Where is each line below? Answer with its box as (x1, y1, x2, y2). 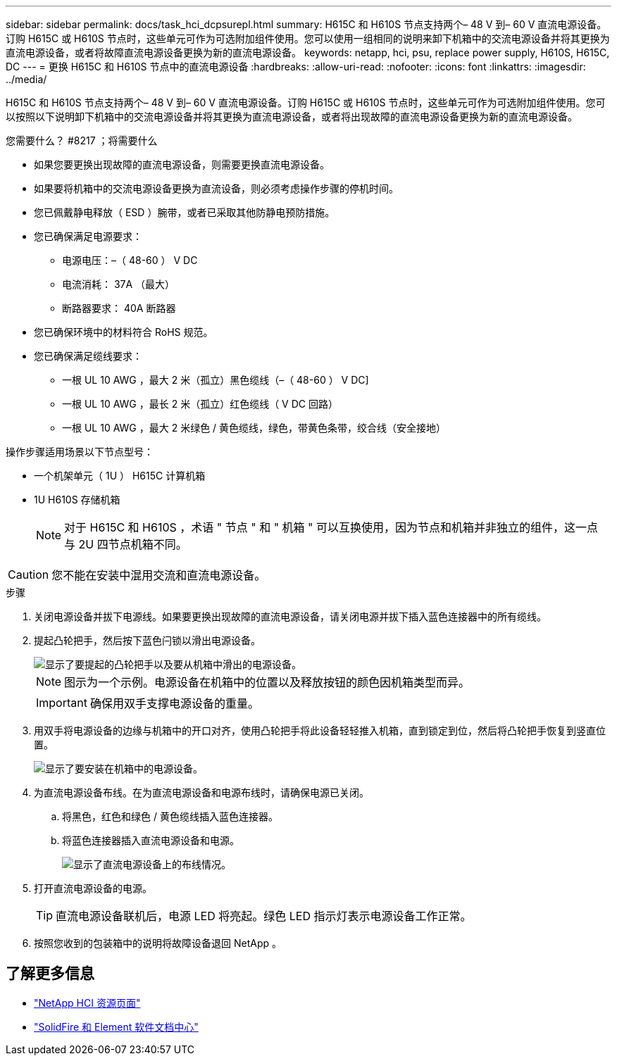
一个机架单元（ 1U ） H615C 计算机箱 (34, 470, 206, 482)
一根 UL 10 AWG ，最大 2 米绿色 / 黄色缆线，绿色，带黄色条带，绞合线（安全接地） (62, 422, 447, 434)
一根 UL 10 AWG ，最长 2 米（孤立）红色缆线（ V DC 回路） (62, 398, 338, 410)
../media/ (6, 73, 47, 85)
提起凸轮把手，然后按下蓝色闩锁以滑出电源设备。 (34, 634, 261, 646)
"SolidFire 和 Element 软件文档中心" (34, 1020, 199, 1033)
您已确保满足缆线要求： (34, 350, 142, 362)
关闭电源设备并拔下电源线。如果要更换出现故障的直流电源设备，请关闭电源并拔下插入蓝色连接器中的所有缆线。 (34, 610, 547, 622)
